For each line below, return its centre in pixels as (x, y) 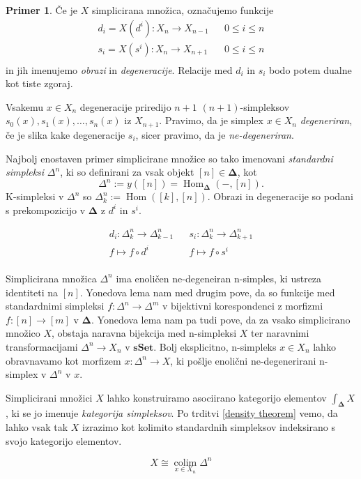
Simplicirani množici (49, 397)
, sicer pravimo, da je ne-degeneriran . (215, 134)
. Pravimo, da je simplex (211, 120)
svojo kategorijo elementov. (64, 440)
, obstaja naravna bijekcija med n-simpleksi (144, 333)
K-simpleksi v (35, 196)
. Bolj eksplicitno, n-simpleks (215, 346)
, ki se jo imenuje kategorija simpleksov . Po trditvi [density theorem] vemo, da (172, 413)
